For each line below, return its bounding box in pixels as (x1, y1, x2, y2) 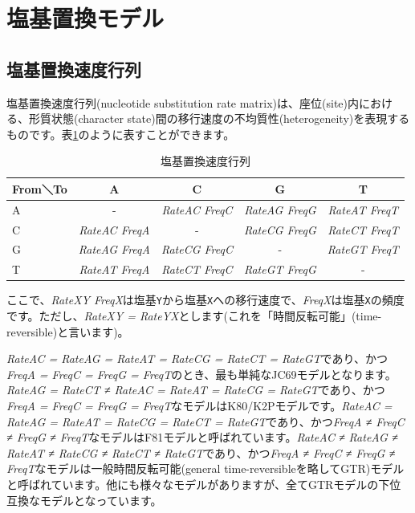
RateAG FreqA (78, 241, 150, 258)
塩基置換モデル (6, 2, 165, 35)
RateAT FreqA (79, 261, 150, 278)
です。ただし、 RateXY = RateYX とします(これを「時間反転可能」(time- (6, 307, 382, 324)
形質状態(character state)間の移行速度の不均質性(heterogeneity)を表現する (28, 110, 410, 127)
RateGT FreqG (243, 261, 316, 278)
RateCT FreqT (328, 221, 399, 238)
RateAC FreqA (79, 221, 150, 238)
